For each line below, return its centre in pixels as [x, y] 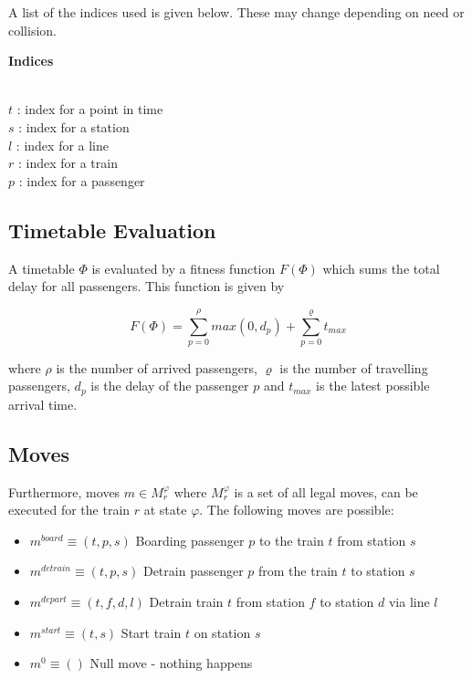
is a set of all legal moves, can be [326, 491]
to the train [291, 540]
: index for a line [63, 145]
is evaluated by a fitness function [184, 268]
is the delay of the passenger [170, 386]
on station [222, 632]
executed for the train [69, 510]
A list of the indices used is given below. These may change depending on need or [236, 12]
